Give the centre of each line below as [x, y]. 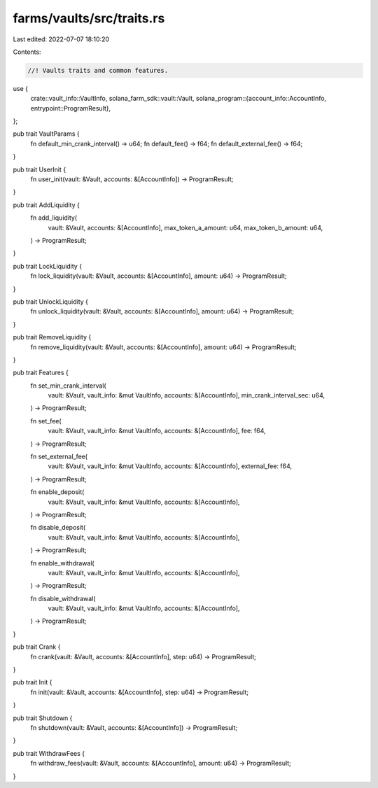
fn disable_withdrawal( [63, 598]
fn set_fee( [46, 421]
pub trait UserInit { [40, 169]
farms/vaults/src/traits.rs [89, 18]
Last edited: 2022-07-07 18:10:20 [61, 39]
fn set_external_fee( [59, 457]
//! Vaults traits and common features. [98, 70]
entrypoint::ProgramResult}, [71, 108]
